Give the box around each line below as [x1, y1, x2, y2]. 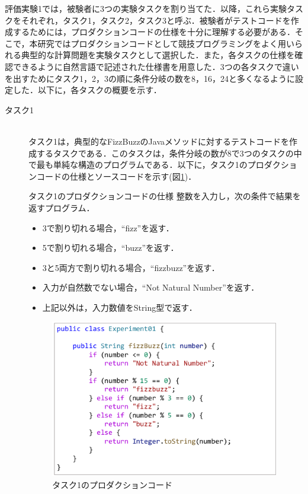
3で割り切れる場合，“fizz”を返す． [42, 221, 174, 234]
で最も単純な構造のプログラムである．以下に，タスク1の [28, 158, 248, 171]
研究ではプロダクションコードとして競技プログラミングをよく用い [37, 37, 295, 49]
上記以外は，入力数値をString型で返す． [42, 301, 197, 313]
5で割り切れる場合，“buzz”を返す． [42, 241, 179, 254]
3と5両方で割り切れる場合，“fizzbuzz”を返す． [42, 261, 220, 273]
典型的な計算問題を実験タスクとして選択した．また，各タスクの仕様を [21, 49, 295, 61]
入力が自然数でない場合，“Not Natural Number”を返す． [42, 281, 259, 294]
